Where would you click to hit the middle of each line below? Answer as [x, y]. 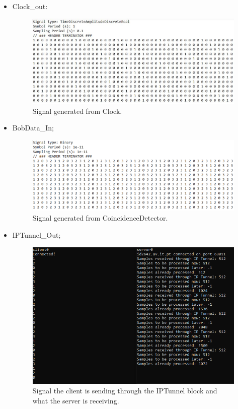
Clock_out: [30, 6]
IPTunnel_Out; [36, 234]
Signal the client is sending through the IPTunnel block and [125, 391]
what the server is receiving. [76, 401]
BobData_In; [33, 128]
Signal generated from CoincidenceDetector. [100, 217]
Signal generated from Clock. [77, 111]
